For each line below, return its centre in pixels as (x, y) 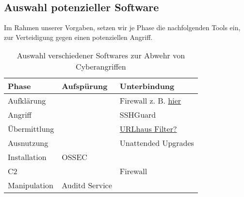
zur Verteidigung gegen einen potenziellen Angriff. (78, 37)
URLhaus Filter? (148, 129)
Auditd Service (87, 185)
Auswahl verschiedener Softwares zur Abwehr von (101, 55)
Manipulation (31, 185)
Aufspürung (85, 86)
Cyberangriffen (101, 67)
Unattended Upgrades (157, 143)
